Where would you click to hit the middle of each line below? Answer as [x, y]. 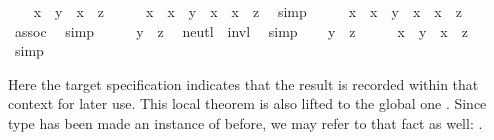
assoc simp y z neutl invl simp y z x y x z [241, 30]
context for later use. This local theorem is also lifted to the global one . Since [247, 103]
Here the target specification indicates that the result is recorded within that [243, 83]
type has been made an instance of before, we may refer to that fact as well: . [245, 122]
